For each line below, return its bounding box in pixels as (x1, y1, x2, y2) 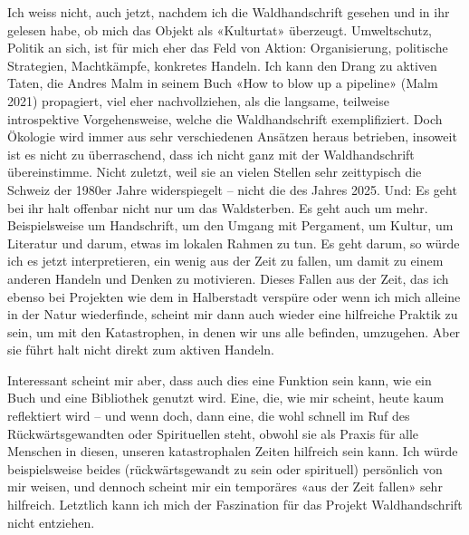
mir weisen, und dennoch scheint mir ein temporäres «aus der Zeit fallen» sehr (7, 477, 443, 496)
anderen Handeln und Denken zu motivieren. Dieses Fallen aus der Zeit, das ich (7, 268, 449, 287)
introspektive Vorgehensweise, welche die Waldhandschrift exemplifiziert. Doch (7, 109, 443, 128)
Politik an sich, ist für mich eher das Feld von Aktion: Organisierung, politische (7, 38, 448, 57)
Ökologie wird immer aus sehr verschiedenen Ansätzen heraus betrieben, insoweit (7, 127, 457, 146)
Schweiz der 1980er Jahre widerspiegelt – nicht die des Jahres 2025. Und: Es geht (7, 180, 457, 199)
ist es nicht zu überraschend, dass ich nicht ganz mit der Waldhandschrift (7, 144, 415, 163)
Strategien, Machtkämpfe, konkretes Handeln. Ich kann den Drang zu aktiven (7, 55, 437, 74)
